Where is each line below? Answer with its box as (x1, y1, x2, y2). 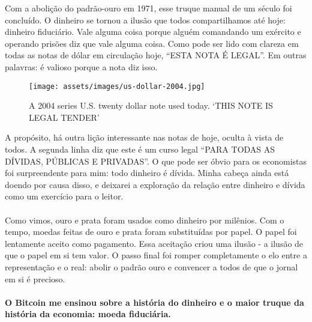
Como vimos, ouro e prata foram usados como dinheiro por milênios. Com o (5, 213, 284, 226)
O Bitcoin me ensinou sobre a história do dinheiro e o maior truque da (5, 296, 304, 308)
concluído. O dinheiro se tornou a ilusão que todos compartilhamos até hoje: (5, 13, 286, 26)
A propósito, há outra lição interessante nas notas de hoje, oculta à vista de (5, 131, 284, 144)
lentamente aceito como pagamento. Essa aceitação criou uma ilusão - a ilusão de (5, 237, 304, 249)
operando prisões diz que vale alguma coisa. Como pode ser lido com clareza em (5, 37, 299, 49)
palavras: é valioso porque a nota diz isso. (5, 60, 158, 73)
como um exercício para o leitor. (5, 190, 124, 202)
